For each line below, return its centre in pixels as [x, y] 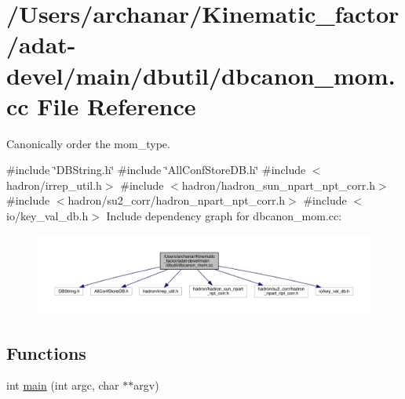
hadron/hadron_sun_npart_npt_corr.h [278, 185]
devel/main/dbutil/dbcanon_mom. [201, 75]
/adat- [41, 44]
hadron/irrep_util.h [54, 185]
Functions [46, 352]
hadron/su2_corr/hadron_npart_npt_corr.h [177, 200]
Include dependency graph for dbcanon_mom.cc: [224, 216]
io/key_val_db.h [47, 216]
